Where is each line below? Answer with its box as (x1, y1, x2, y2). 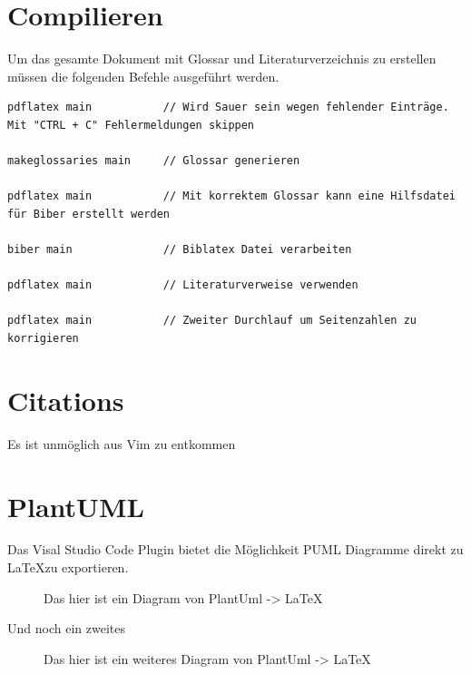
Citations (7, 381, 124, 418)
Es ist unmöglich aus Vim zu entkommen (7, 434, 236, 453)
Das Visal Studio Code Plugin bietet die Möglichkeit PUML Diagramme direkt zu (7, 540, 464, 559)
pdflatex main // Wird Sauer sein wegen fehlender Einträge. (7, 101, 449, 114)
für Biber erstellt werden (7, 207, 170, 220)
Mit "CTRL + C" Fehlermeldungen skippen (7, 118, 255, 132)
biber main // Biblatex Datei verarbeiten (7, 243, 352, 257)
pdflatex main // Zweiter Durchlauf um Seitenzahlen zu (7, 314, 417, 327)
